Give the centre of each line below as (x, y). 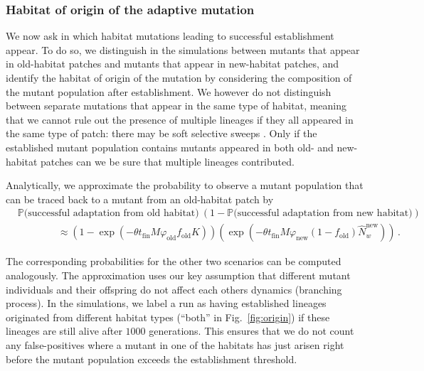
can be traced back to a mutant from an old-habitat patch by (140, 199)
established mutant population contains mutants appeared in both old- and (170, 147)
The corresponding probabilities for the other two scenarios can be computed (174, 261)
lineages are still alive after (64, 331)
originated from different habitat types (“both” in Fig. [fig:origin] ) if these (168, 317)
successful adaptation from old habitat (112, 214)
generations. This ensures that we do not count (251, 331)
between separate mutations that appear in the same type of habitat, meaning (176, 106)
